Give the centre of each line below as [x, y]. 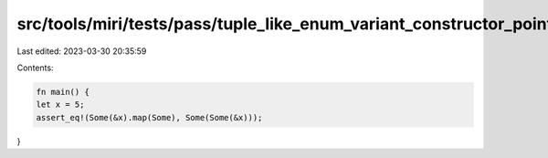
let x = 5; [60, 105]
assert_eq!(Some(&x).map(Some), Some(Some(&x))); [149, 117]
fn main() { [63, 92]
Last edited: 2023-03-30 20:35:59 [82, 51]
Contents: [35, 68]
